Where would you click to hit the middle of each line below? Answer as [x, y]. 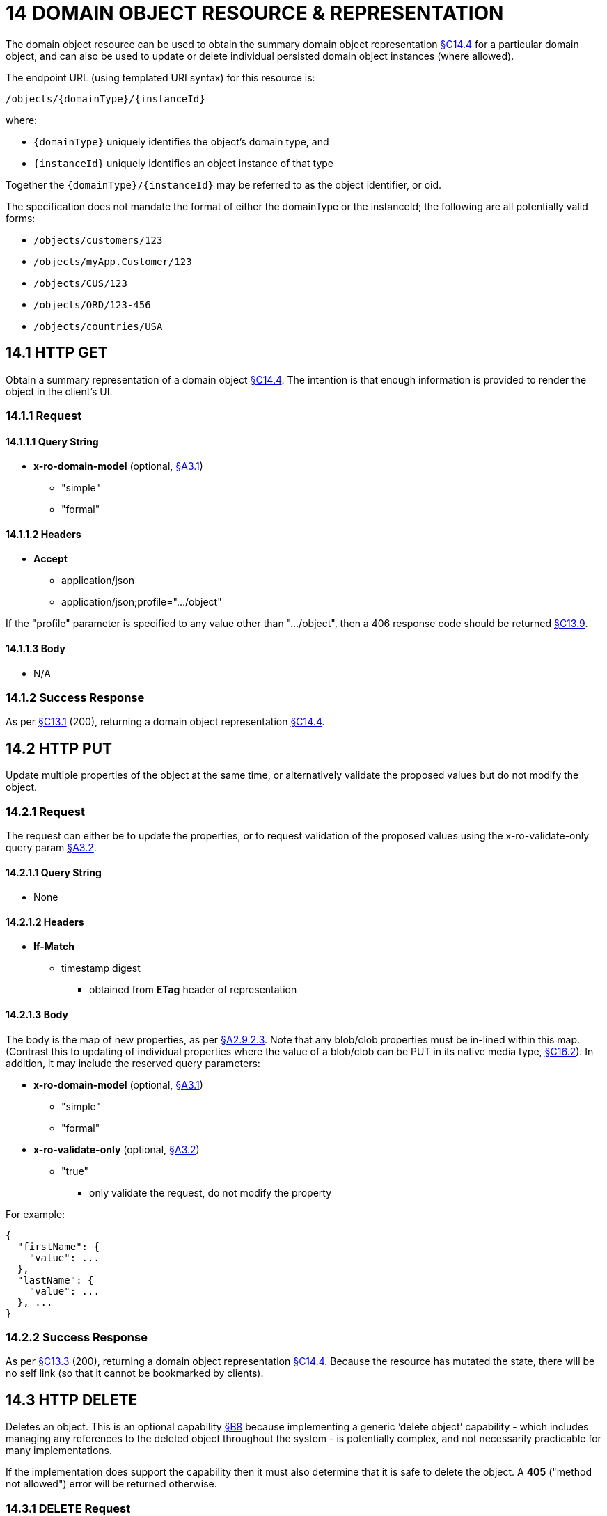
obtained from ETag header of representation [193, 990]
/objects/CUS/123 [80, 283]
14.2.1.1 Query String [54, 872]
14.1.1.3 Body [36, 649]
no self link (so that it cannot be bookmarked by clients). [135, 1373]
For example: [36, 1214]
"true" [75, 1171]
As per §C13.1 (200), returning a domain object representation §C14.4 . [165, 722]
